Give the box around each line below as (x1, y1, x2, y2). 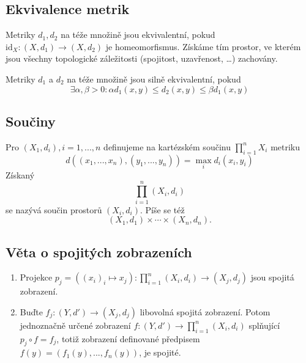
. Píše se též (140, 203, 185, 216)
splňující (248, 318, 280, 331)
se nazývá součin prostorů (6, 203, 102, 216)
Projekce (20, 271, 53, 284)
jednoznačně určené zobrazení (20, 318, 131, 331)
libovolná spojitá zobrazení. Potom (140, 305, 271, 318)
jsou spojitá (250, 271, 294, 284)
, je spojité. (139, 346, 181, 359)
